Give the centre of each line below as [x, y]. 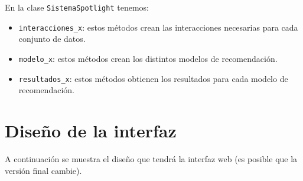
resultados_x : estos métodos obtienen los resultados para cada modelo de [153, 78]
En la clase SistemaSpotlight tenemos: [77, 7]
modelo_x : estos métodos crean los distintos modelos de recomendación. [148, 58]
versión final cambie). [43, 170]
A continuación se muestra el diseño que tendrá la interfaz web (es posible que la [151, 158]
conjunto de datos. [52, 39]
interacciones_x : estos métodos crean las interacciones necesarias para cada [158, 27]
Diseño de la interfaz [91, 130]
